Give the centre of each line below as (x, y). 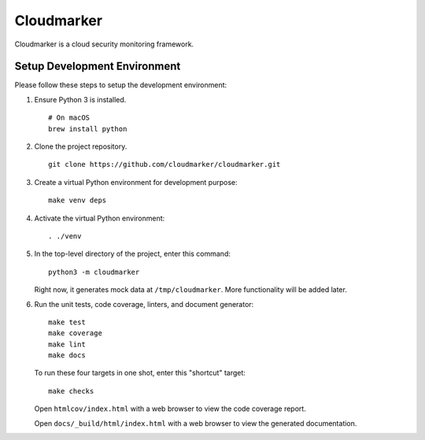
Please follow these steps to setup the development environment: (121, 85)
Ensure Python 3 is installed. (80, 99)
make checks (71, 391)
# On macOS (69, 118)
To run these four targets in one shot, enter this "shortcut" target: (140, 373)
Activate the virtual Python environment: (100, 218)
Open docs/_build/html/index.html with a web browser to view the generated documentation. (196, 423)
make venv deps (78, 200)
